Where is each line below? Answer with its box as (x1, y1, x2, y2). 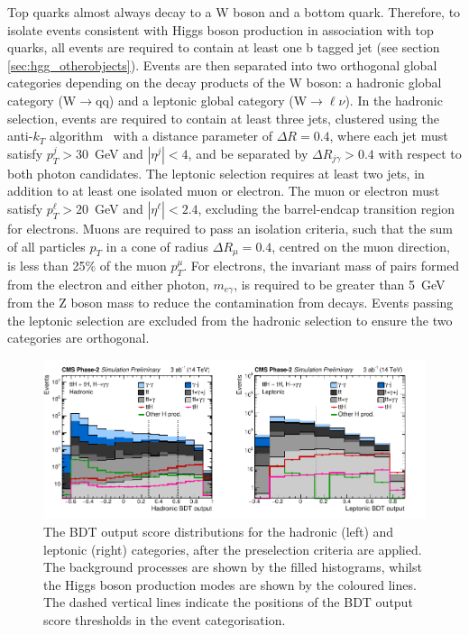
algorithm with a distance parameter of (49, 126, 273, 145)
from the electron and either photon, (7, 274, 209, 293)
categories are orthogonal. (7, 328, 150, 347)
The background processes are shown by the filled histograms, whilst (43, 557, 422, 576)
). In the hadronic (345, 90, 443, 109)
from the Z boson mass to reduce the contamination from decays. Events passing (7, 293, 454, 312)
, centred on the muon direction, (271, 236, 450, 255)
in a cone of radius (106, 236, 209, 255)
